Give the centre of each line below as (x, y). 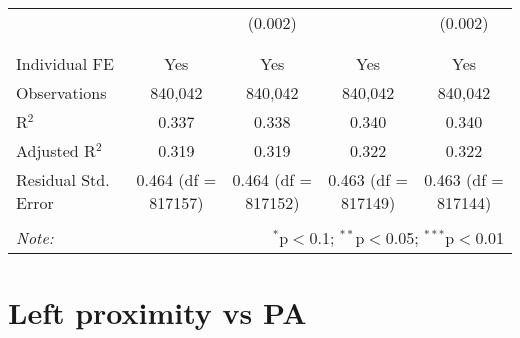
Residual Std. (63, 179)
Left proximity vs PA (157, 312)
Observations (61, 92)
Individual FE (65, 63)
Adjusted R (56, 150)
